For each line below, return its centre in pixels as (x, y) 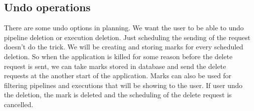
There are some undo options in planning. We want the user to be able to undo (124, 28)
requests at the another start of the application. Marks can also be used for (118, 76)
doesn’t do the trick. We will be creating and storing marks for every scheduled (124, 47)
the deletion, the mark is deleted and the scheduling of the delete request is (118, 95)
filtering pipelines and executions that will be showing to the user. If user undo (123, 85)
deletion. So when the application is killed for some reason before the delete (118, 56)
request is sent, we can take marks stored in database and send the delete (115, 66)
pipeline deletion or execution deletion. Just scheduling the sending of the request (127, 37)
